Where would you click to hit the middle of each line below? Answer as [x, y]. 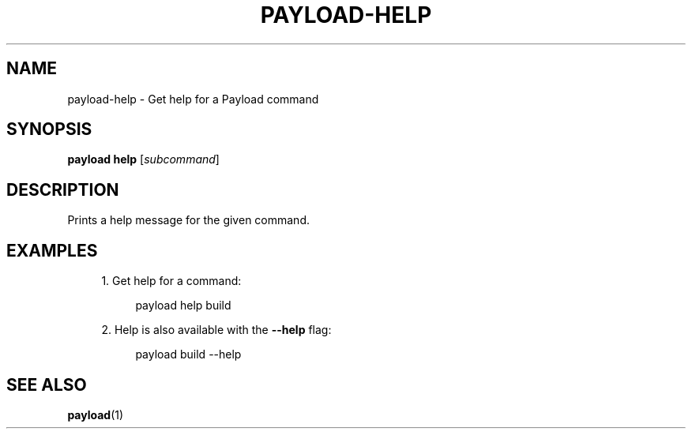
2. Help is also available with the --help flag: [216, 330]
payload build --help [188, 354]
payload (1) [96, 414]
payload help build [183, 306]
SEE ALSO [47, 384]
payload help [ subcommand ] [143, 159]
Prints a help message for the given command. [188, 220]
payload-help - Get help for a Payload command [193, 99]
